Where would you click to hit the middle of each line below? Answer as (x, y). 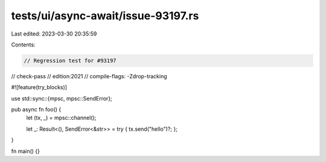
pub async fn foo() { (36, 110)
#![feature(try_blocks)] (39, 87)
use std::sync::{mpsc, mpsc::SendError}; (62, 98)
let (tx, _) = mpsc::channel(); (61, 118)
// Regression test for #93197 (70, 61)
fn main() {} (26, 151)
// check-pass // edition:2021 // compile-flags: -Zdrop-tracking (89, 76)
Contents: (23, 45)
